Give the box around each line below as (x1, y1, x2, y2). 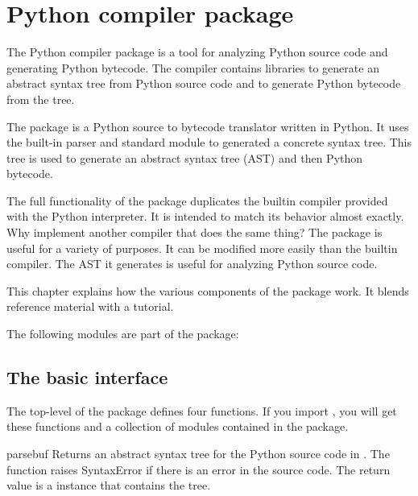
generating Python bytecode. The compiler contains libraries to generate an (6, 59, 379, 76)
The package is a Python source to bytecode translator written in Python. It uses (6, 118, 409, 134)
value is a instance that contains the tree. (6, 477, 211, 494)
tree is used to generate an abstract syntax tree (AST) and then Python (6, 149, 363, 166)
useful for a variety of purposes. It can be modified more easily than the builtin (6, 239, 398, 256)
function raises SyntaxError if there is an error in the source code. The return (6, 461, 391, 477)
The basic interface (6, 365, 168, 390)
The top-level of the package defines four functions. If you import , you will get (6, 402, 397, 419)
